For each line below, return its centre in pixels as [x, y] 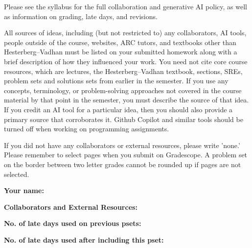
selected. [17, 174]
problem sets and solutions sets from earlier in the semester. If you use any [116, 81]
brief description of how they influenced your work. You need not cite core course [126, 61]
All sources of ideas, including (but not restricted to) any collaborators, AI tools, [125, 33]
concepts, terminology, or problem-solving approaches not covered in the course [123, 90]
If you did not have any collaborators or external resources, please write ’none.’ [122, 145]
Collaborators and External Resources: [71, 207]
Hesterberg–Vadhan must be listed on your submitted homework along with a [121, 52]
